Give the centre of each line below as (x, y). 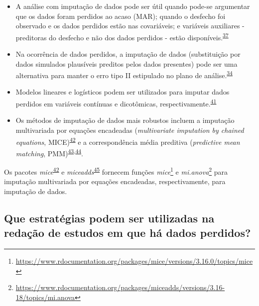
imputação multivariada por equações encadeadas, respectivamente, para (115, 181)
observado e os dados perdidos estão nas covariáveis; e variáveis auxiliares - (130, 26)
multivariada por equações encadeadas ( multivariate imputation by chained (130, 130)
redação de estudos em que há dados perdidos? (128, 233)
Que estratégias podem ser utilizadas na (109, 218)
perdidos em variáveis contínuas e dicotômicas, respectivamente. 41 (116, 103)
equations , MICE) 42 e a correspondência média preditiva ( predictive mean (128, 141)
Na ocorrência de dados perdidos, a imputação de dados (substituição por (128, 54)
